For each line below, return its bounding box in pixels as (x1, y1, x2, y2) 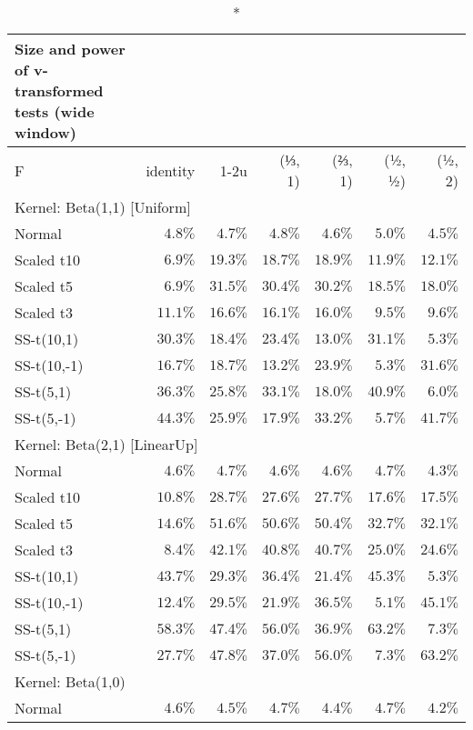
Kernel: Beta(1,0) (15, 671, 126, 692)
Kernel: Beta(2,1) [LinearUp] (15, 434, 198, 455)
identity (146, 159, 196, 181)
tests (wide (15, 101, 95, 122)
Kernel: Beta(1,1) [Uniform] (15, 196, 191, 217)
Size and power (15, 38, 126, 59)
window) (15, 122, 76, 143)
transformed (15, 80, 104, 101)
